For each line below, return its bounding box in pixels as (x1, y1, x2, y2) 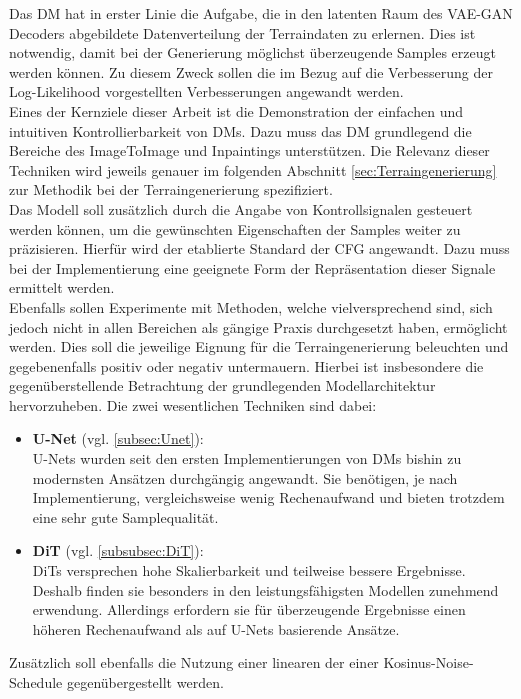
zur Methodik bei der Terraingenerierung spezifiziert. (9, 179, 333, 200)
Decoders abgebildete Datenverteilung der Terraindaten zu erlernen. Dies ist (9, 22, 476, 43)
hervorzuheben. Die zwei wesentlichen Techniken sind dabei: (9, 394, 377, 415)
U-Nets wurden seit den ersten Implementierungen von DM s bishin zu (32, 448, 462, 469)
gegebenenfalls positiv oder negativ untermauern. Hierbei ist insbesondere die (9, 355, 484, 376)
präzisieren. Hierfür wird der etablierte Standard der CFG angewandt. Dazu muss (9, 238, 510, 259)
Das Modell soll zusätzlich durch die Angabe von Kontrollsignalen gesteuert (9, 198, 473, 219)
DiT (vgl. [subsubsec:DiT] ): (32, 540, 204, 561)
